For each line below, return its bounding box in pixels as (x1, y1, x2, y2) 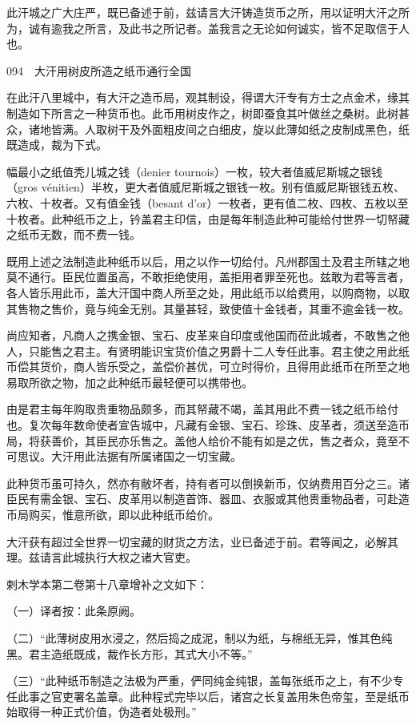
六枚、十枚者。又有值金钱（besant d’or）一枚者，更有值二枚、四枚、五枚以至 (6, 194, 409, 211)
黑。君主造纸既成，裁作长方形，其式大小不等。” (6, 645, 253, 662)
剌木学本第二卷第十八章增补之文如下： (6, 575, 208, 592)
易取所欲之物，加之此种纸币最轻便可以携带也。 (6, 373, 253, 390)
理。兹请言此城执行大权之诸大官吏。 (6, 549, 197, 566)
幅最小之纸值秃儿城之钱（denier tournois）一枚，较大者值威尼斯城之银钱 (6, 163, 382, 179)
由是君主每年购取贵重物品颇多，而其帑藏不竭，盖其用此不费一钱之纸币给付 (6, 401, 398, 417)
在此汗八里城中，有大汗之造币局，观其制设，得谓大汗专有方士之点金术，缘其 (6, 89, 410, 106)
